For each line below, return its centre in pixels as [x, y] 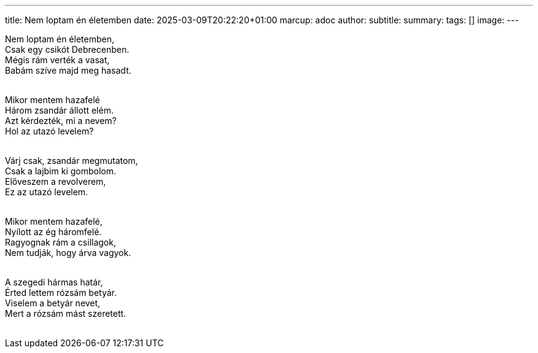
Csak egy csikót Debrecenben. [67, 49]
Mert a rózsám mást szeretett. [66, 313]
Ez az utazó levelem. [47, 192]
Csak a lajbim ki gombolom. [61, 171]
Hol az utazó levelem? [49, 131]
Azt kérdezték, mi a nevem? [61, 121]
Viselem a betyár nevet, [53, 303]
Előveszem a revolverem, [56, 181]
